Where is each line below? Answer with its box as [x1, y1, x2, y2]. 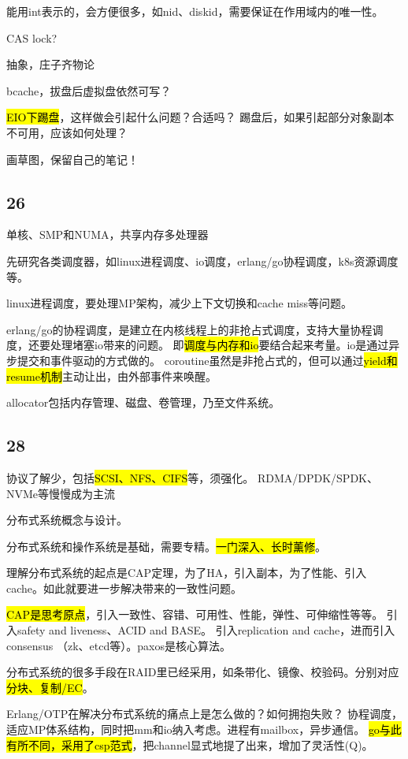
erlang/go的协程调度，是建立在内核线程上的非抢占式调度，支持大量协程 [6, 321, 373, 337]
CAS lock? [6, 29, 57, 46]
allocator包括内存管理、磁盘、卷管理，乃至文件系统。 [6, 394, 280, 411]
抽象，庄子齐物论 [6, 56, 95, 73]
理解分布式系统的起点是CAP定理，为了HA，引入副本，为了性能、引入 [6, 564, 367, 581]
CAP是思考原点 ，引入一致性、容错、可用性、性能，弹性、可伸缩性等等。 [6, 606, 384, 623]
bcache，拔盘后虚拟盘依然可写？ [6, 82, 172, 99]
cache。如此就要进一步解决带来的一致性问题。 [6, 579, 243, 596]
